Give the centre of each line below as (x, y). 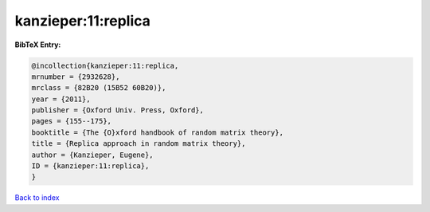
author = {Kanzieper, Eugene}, (93, 155)
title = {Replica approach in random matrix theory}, (139, 144)
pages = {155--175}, (71, 121)
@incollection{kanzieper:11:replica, (105, 65)
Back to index (37, 198)
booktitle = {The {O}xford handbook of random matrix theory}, (158, 132)
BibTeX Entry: (38, 45)
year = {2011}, (61, 99)
